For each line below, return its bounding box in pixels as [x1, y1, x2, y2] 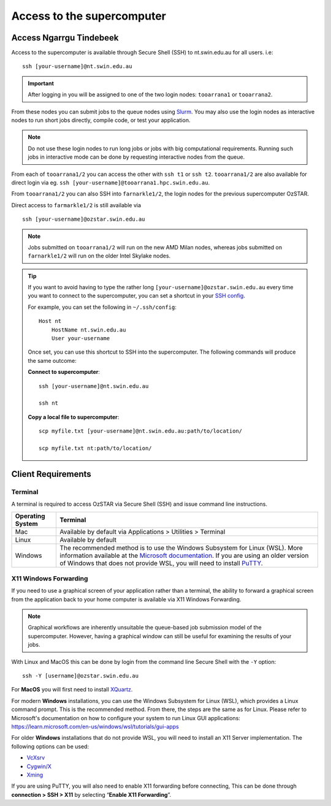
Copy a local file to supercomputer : [28, 413, 120, 420]
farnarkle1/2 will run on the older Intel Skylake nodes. [28, 252, 171, 260]
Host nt [39, 317, 62, 325]
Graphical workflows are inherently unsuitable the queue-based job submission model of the [28, 624, 262, 631]
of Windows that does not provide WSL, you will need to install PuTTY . [59, 558, 263, 567]
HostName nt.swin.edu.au [51, 326, 126, 333]
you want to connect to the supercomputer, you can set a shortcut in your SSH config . [28, 292, 245, 300]
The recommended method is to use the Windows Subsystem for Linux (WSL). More [59, 543, 303, 552]
